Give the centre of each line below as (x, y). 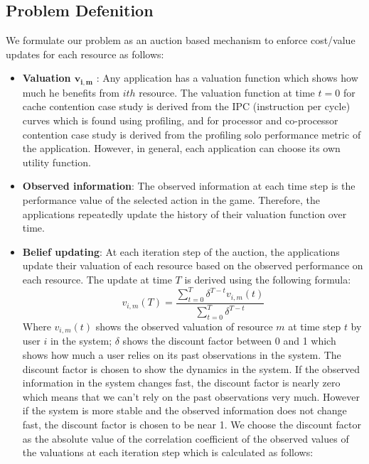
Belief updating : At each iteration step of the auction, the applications (181, 251)
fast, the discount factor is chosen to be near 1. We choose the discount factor (192, 425)
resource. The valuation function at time (227, 92)
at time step (315, 327)
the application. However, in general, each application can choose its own (181, 148)
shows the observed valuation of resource (184, 327)
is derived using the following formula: (268, 279)
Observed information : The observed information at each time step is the (189, 186)
